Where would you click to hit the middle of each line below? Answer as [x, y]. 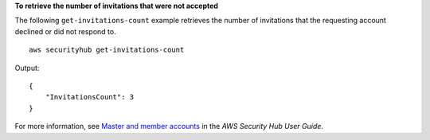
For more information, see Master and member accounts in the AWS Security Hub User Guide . [169, 126]
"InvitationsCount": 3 [90, 97]
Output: [27, 68]
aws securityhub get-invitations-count [107, 50]
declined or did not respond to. [65, 31]
